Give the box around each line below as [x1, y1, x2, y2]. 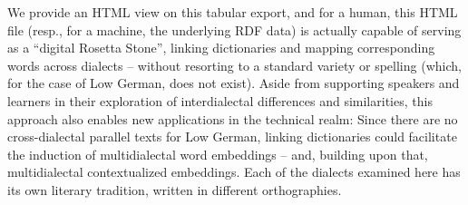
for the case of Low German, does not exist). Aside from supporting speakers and [7, 73, 460, 93]
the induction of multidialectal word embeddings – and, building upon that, [7, 144, 428, 163]
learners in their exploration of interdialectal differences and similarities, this [7, 91, 433, 110]
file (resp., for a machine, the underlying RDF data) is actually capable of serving [7, 20, 462, 39]
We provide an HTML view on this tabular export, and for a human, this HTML [7, 3, 458, 21]
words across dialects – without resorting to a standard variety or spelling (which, [7, 55, 462, 74]
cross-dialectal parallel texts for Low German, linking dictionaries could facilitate [7, 127, 457, 146]
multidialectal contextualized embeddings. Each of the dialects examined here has [7, 162, 461, 181]
